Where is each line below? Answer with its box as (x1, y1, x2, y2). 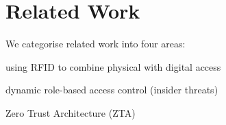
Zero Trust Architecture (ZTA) (5, 105, 136, 120)
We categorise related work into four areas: (5, 36, 186, 51)
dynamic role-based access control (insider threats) (5, 82, 218, 97)
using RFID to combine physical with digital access (5, 59, 221, 73)
